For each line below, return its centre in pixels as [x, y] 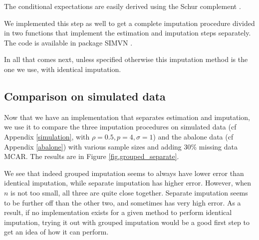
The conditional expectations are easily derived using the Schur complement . [123, 6]
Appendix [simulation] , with [47, 136]
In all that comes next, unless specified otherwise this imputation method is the [126, 59]
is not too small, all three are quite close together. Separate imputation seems [129, 192]
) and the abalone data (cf [193, 136]
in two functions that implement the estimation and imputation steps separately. [128, 33]
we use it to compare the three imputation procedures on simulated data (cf [120, 127]
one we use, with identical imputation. [63, 69]
